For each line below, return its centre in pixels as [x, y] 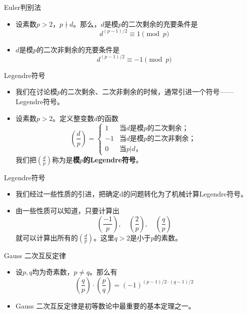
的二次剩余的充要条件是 [160, 23]
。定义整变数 [73, 118]
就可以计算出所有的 [47, 237]
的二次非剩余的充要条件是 [78, 49]
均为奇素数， [53, 272]
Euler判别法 [22, 7]
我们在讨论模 [36, 92]
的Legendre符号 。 [113, 159]
